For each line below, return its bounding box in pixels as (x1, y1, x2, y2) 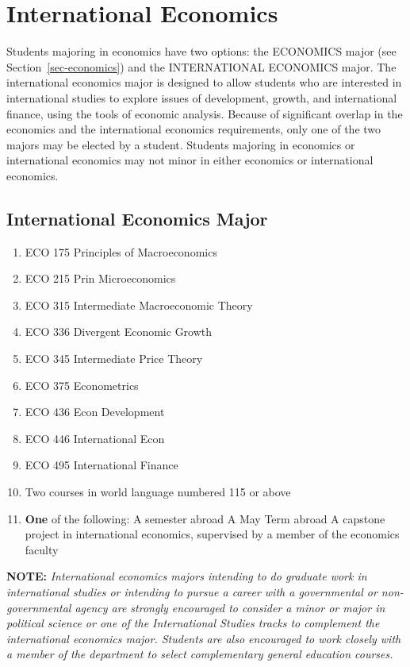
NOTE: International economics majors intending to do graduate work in (6, 568, 367, 584)
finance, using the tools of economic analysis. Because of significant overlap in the (6, 105, 403, 121)
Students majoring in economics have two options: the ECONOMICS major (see (6, 43, 397, 60)
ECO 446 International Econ (25, 430, 165, 446)
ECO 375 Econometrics (25, 376, 139, 393)
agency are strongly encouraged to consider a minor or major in (75, 599, 385, 615)
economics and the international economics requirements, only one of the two (6, 121, 381, 137)
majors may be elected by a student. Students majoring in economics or (6, 136, 355, 152)
